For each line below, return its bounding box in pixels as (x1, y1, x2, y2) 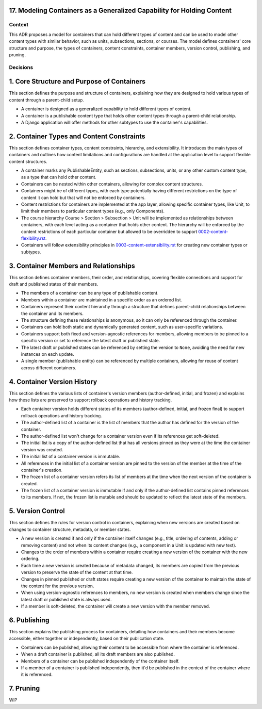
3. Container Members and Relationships (9, 262, 135, 270)
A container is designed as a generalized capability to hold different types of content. (21, 106, 192, 112)
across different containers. (21, 364, 77, 371)
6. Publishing (9, 616, 49, 624)
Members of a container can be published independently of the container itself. (21, 658, 180, 664)
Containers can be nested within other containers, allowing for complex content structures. (21, 181, 203, 187)
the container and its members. (21, 311, 84, 316)
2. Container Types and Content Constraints (9, 132, 146, 140)
